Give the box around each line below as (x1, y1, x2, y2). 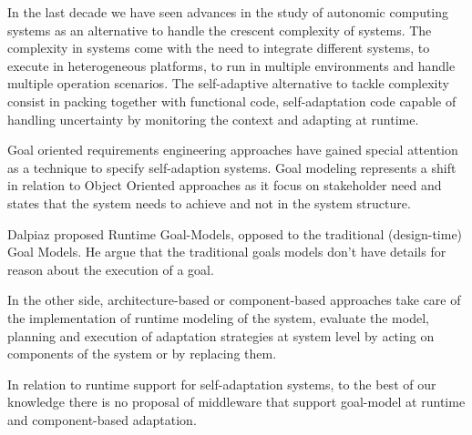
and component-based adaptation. (7, 410, 197, 429)
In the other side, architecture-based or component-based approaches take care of (7, 290, 461, 309)
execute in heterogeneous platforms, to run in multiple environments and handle (7, 56, 456, 75)
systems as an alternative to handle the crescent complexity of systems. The (7, 20, 432, 39)
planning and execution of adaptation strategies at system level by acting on (7, 326, 435, 345)
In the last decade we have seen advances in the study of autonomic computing (7, 3, 449, 21)
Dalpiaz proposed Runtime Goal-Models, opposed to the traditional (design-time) (7, 224, 463, 243)
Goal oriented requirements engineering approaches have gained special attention (7, 140, 458, 159)
